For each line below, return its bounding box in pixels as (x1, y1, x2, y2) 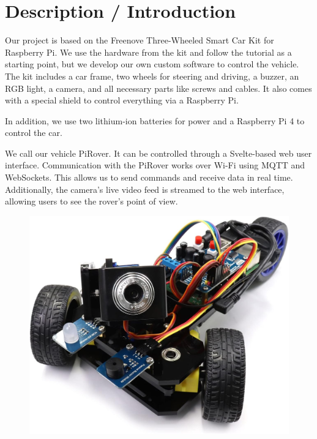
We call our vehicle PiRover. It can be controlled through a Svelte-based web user (5, 146, 312, 159)
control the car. (5, 126, 62, 139)
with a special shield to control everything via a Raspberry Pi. (5, 94, 239, 107)
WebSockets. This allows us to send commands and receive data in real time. (5, 171, 293, 184)
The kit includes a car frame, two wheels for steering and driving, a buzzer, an (5, 69, 299, 82)
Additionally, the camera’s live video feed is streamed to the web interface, (5, 182, 285, 195)
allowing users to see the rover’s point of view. (5, 195, 178, 208)
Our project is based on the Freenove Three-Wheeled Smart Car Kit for (5, 34, 274, 47)
